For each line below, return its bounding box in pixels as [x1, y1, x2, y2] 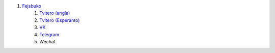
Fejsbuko [22, 3, 42, 9]
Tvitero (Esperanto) [39, 17, 80, 23]
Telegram [39, 31, 60, 38]
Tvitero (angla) [39, 10, 70, 16]
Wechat [39, 38, 56, 44]
